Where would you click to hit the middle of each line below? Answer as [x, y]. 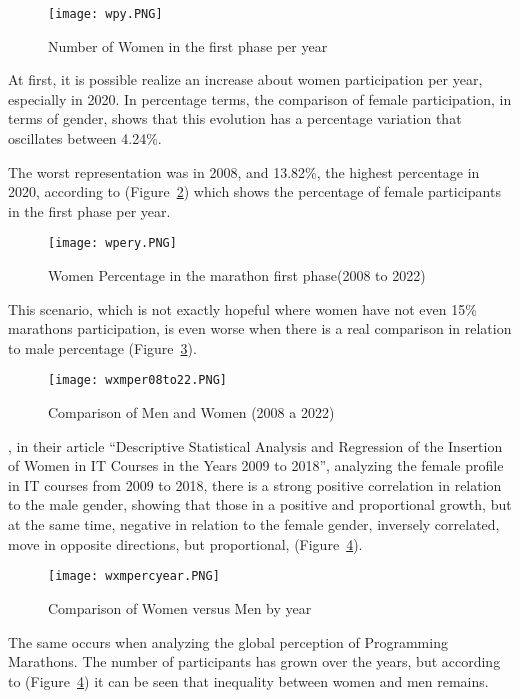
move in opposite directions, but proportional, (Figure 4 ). [185, 543]
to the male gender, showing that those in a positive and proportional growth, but [260, 504]
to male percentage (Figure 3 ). [102, 347]
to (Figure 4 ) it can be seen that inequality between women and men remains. [248, 680]
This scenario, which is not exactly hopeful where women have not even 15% [242, 308]
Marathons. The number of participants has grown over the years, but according [254, 661]
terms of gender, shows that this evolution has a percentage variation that [235, 118]
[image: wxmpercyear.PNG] [134, 576]
